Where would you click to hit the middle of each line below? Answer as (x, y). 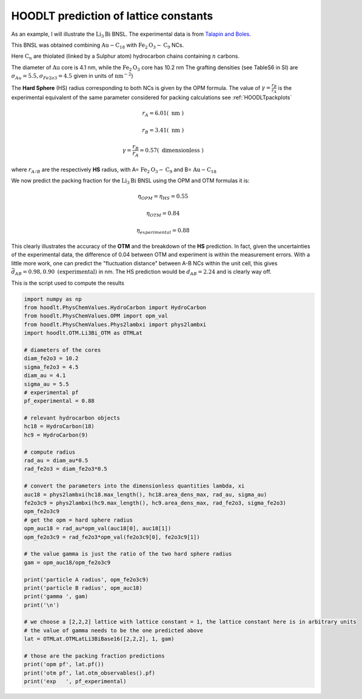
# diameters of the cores (62, 350)
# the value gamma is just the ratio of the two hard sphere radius (128, 554)
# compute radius (50, 452)
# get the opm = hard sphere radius (79, 520)
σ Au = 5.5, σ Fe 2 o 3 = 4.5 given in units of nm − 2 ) (72, 76)
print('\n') (42, 605)
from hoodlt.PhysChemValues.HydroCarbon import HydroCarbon (115, 308)
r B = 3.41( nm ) (163, 131)
